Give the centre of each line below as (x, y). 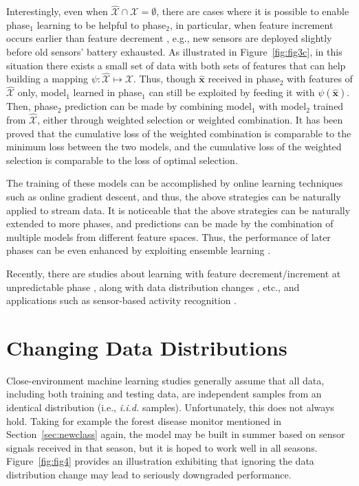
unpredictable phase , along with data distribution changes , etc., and (153, 287)
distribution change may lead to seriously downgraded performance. (149, 475)
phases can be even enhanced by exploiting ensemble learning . (139, 250)
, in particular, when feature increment (251, 24)
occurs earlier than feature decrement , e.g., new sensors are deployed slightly (169, 38)
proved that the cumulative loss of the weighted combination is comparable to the (179, 133)
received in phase (244, 79)
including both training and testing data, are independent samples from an (164, 394)
